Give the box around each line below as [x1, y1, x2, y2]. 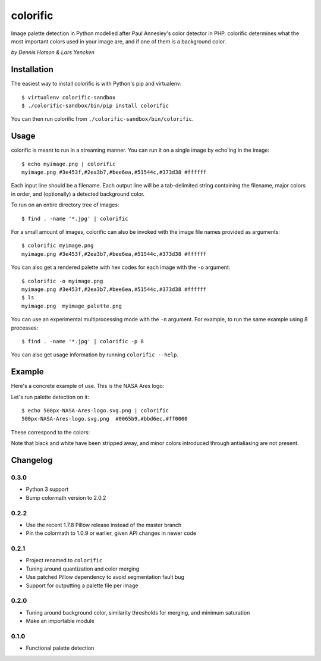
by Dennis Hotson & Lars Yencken [11, 49, 95, 56]
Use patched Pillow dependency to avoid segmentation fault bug [26, 574, 184, 581]
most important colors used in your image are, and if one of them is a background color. [11, 37, 226, 45]
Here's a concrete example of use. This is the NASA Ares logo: [11, 383, 165, 390]
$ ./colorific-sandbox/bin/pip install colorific [21, 102, 169, 109]
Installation [11, 64, 53, 74]
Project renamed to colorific [26, 557, 103, 564]
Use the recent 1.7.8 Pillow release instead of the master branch [26, 521, 182, 528]
